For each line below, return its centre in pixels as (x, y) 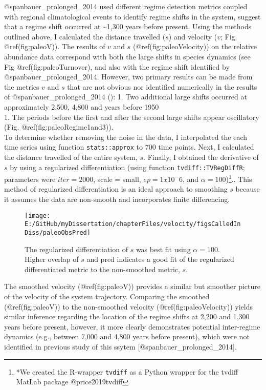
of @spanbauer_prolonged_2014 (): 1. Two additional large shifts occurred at (126, 97)
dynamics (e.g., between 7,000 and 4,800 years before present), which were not (127, 336)
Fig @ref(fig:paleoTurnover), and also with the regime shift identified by (117, 66)
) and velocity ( (193, 36)
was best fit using (163, 249)
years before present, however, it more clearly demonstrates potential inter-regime (132, 326)
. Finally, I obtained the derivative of (201, 157)
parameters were (30, 179)
